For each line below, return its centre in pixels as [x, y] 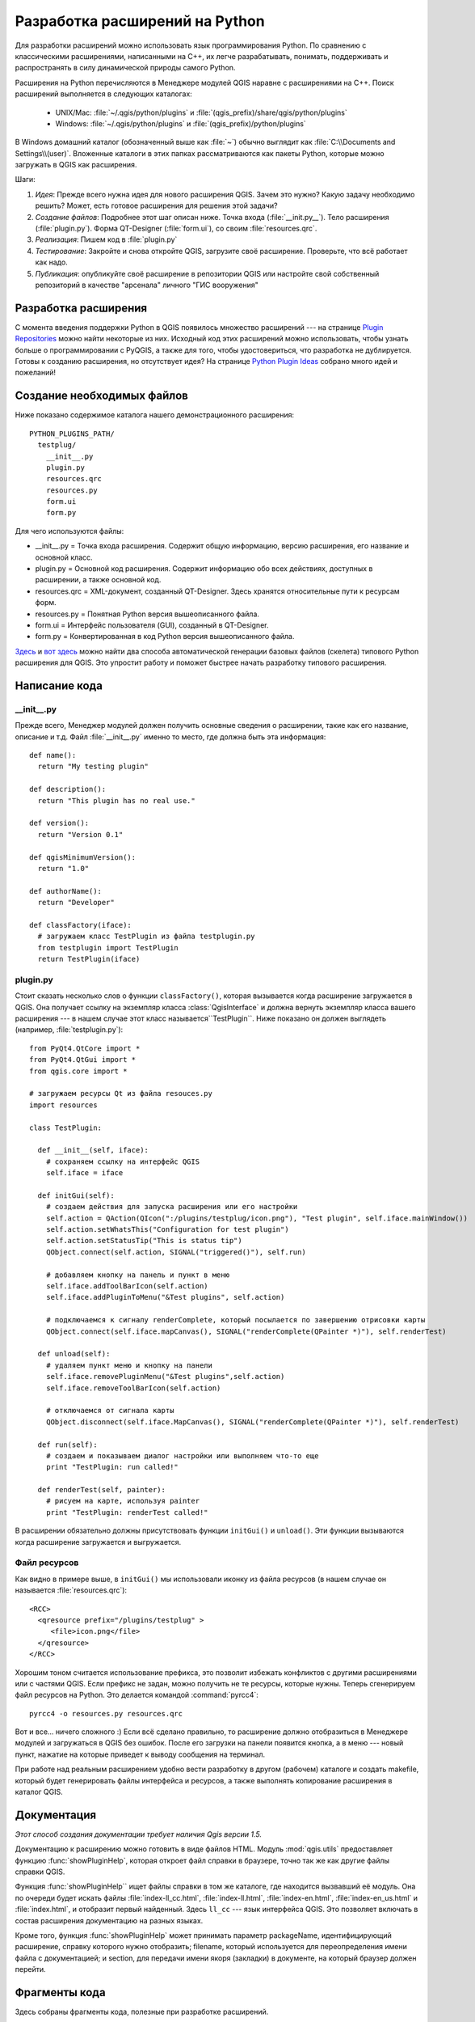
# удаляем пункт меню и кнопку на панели [129, 1365]
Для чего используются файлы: [69, 531]
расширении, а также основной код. [98, 580]
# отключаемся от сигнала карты [110, 1411]
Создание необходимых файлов [102, 396]
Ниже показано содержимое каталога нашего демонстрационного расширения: [155, 415]
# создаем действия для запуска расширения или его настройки [172, 1207]
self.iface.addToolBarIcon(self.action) [127, 1286]
